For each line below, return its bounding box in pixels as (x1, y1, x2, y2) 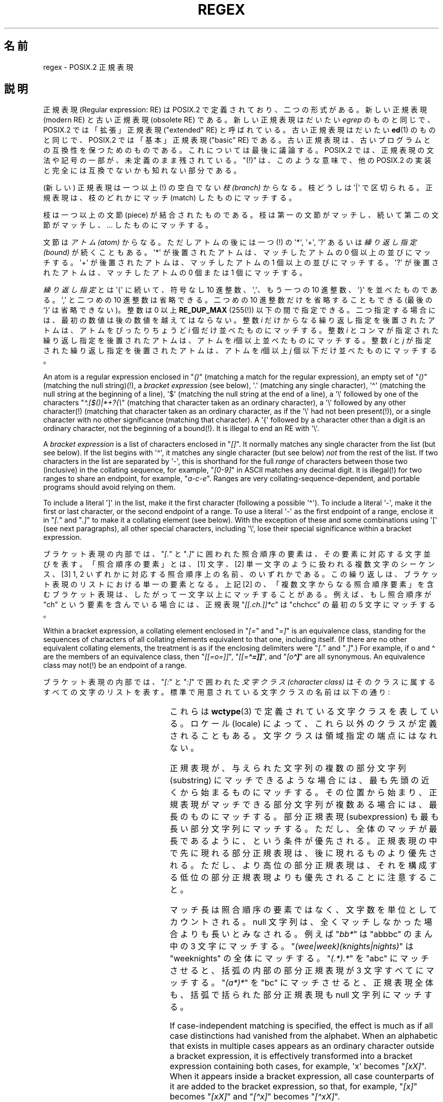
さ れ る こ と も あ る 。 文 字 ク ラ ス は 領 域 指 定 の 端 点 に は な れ (169, 731, 437, 741)
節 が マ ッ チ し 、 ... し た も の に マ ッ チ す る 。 (43, 221, 213, 230)
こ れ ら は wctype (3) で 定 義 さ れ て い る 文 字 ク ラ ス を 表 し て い (169, 706, 438, 717)
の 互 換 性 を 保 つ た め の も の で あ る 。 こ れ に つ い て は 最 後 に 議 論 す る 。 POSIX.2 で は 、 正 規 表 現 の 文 (43, 146, 434, 155)
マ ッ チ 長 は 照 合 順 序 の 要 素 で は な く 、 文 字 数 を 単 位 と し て (169, 905, 437, 915)
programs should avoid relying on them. (43, 483, 176, 492)
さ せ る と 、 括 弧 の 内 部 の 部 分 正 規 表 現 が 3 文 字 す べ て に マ (169, 965, 434, 976)
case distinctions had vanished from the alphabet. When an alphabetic (169, 1031, 438, 1041)
